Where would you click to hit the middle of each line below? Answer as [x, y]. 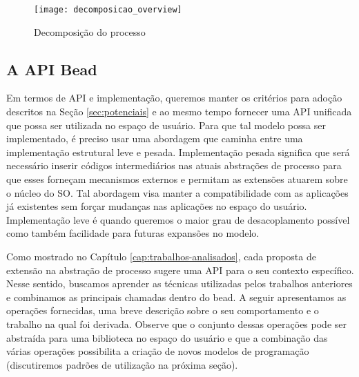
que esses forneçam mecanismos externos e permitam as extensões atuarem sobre [177, 179]
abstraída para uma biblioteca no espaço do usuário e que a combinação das [167, 337]
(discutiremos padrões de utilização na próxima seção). [122, 364]
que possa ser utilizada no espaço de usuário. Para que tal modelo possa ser [166, 125]
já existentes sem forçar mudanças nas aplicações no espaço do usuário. [157, 206]
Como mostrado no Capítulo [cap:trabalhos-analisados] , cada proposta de [161, 256]
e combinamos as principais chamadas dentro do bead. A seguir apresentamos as [176, 297]
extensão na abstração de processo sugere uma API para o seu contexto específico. [180, 270]
